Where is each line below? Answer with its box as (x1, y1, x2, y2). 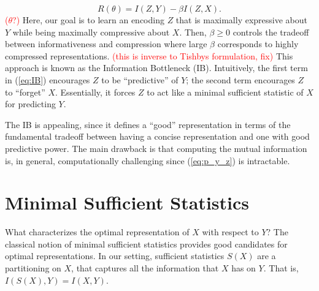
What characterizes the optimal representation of (5, 225, 190, 238)
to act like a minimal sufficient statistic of (147, 85, 304, 98)
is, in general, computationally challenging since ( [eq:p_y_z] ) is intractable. (5, 154, 290, 167)
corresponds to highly (217, 37, 299, 50)
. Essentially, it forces (55, 85, 136, 98)
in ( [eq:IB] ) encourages (5, 73, 90, 86)
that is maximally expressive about (175, 13, 308, 26)
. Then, (179, 25, 207, 38)
